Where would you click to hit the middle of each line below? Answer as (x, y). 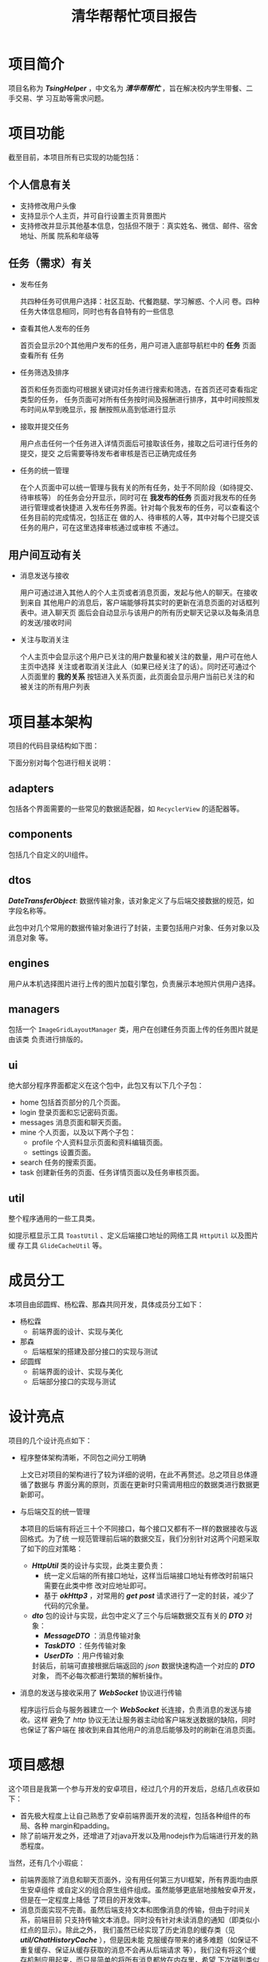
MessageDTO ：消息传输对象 (92, 1635)
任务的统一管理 (44, 470)
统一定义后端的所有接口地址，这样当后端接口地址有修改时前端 (145, 1575)
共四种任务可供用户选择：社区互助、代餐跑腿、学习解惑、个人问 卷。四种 (140, 301)
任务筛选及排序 (44, 372)
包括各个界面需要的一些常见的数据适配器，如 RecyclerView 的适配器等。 (126, 808)
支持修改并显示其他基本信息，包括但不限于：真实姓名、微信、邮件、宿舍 (138, 226)
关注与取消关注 (44, 640)
